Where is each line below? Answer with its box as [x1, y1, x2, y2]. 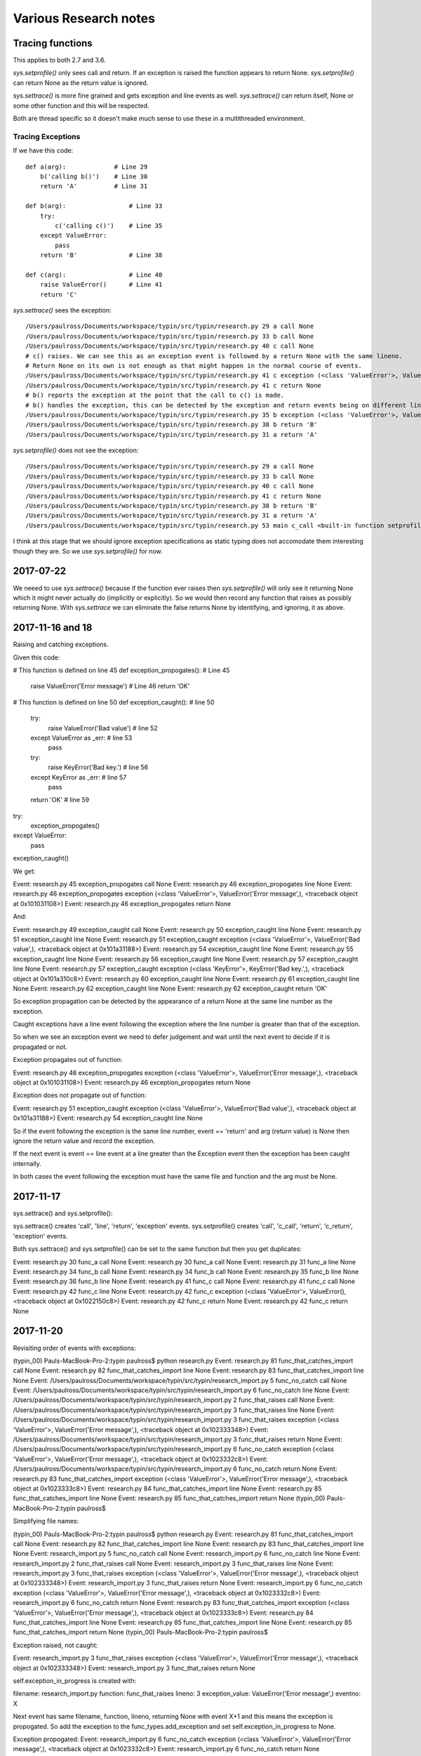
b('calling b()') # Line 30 [39, 172, 148, 181]
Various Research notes [13, 11, 156, 26]
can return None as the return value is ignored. [13, 78, 149, 87]
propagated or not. [13, 1042, 68, 1051]
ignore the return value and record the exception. [13, 1136, 156, 1145]
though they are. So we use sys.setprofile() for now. [13, 546, 163, 555]
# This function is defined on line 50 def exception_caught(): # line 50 [13, 697, 215, 706]
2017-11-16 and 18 [13, 622, 93, 634]
